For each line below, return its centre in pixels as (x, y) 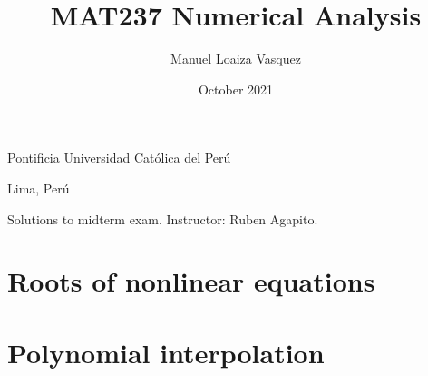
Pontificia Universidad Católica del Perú (119, 158)
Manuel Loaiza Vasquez (236, 59)
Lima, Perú (39, 188)
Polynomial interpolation (166, 352)
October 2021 (236, 89)
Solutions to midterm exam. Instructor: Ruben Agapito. (163, 218)
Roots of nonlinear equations (191, 281)
